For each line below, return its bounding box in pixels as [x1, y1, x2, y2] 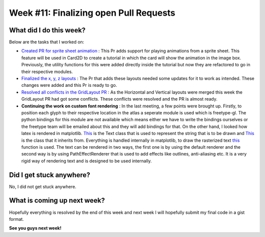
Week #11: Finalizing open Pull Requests [9, 7, 176, 18]
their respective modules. [21, 69, 73, 75]
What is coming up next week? [9, 196, 105, 205]
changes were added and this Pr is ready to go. [21, 82, 117, 88]
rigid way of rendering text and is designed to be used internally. [21, 158, 152, 164]
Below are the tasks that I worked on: [9, 39, 84, 45]
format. [9, 216, 24, 222]
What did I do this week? [9, 26, 86, 34]
